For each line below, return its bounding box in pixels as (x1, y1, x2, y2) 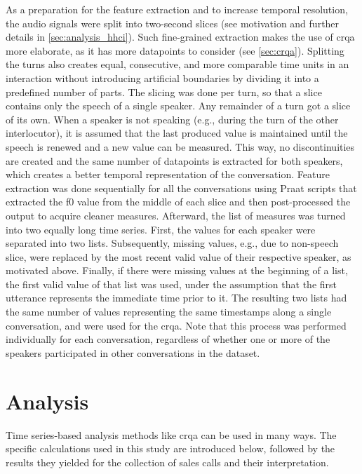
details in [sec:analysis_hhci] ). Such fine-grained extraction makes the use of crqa (6, 29, 355, 44)
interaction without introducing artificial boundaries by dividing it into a (6, 70, 319, 85)
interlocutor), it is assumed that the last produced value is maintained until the (6, 126, 348, 140)
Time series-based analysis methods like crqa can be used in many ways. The (6, 427, 337, 442)
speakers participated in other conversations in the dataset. (6, 345, 260, 360)
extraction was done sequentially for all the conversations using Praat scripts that (6, 180, 357, 195)
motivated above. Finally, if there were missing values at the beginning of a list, (6, 263, 348, 278)
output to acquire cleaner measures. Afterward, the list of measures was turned (6, 208, 346, 222)
